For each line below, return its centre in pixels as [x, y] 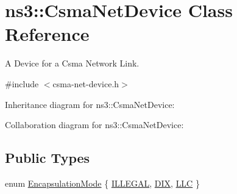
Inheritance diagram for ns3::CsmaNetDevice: [90, 104]
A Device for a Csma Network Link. [72, 63]
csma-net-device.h [86, 83]
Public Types [48, 158]
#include [22, 83]
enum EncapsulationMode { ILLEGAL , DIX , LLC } [102, 183]
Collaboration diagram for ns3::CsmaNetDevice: [94, 125]
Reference [47, 34]
